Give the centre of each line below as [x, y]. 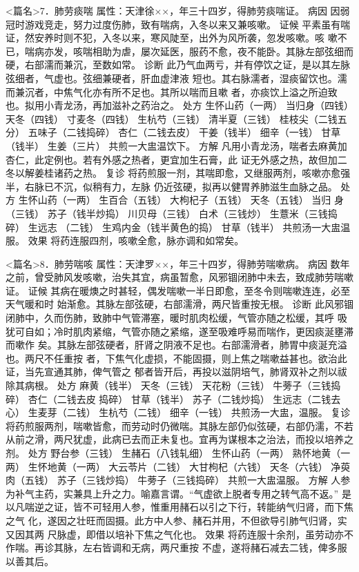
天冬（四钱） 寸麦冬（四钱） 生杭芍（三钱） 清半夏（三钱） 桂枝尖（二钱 [172, 118]
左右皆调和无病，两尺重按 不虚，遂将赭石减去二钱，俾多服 [215, 548]
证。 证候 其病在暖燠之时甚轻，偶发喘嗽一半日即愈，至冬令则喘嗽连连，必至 [178, 290]
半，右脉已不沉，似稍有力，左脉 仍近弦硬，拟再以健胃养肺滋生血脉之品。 [172, 186]
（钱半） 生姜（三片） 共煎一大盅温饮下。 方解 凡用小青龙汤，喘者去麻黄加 [176, 145]
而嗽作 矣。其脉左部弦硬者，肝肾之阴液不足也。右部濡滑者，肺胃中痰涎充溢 [176, 345]
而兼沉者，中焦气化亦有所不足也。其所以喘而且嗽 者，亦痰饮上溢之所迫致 [172, 91]
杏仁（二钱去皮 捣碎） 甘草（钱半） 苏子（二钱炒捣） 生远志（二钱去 [184, 398]
